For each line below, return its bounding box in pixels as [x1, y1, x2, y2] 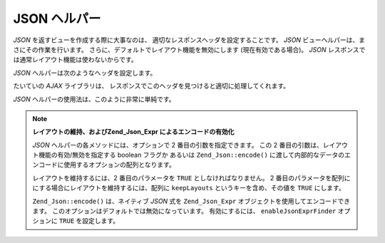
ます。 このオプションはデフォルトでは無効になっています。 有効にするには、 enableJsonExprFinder [32, 207, 337, 215]
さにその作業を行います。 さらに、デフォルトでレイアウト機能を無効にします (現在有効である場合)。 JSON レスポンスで [13, 45, 366, 53]
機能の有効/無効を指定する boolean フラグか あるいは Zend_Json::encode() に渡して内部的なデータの [38, 150, 345, 160]
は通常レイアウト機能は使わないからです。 [13, 56, 138, 64]
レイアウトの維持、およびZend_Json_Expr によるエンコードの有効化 [32, 128, 235, 136]
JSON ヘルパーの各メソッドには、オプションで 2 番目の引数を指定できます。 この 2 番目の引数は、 [32, 140, 324, 149]
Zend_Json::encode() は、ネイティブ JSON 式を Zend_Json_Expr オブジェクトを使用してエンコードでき [32, 197, 351, 205]
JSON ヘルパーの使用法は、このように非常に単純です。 [13, 95, 175, 103]
